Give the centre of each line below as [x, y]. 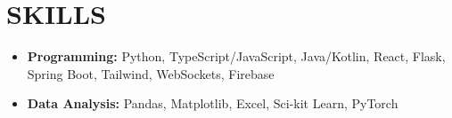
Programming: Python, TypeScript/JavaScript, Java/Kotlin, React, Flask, [236, 56]
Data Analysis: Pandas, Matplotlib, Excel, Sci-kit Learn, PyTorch [213, 103]
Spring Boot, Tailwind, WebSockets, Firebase [151, 73]
